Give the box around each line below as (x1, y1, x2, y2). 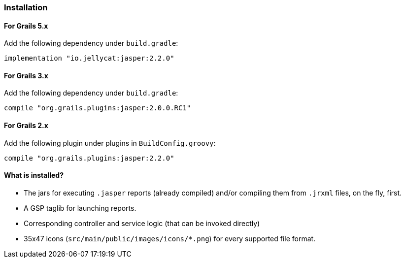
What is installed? (4, 171, 64, 180)
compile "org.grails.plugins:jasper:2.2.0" (4, 154, 174, 162)
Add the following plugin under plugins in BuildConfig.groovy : (4, 138, 216, 147)
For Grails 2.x (4, 121, 48, 130)
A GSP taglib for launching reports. (24, 203, 136, 212)
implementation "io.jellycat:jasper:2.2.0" (4, 54, 174, 63)
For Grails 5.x (4, 21, 48, 30)
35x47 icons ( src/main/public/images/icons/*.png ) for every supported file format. (24, 234, 316, 243)
